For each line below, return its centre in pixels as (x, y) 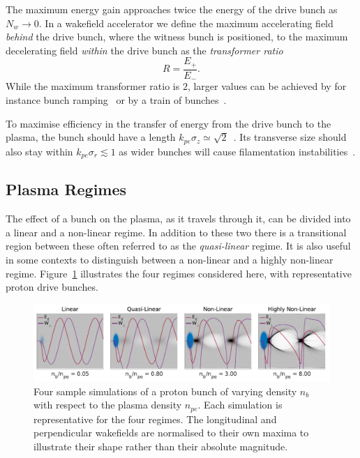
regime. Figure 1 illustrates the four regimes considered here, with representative (179, 273)
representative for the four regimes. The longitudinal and (155, 419)
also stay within (39, 151)
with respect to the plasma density (108, 405)
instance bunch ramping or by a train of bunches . (116, 99)
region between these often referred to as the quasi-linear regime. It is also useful (178, 246)
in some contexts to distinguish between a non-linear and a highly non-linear (170, 259)
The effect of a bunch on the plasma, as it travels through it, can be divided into (178, 219)
